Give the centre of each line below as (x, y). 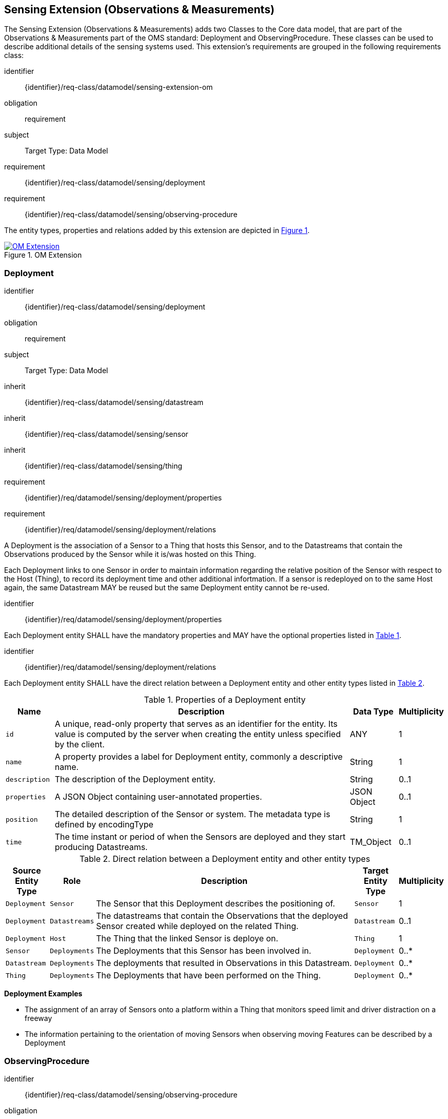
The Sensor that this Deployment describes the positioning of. (216, 904)
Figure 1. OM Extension (43, 255)
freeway (38, 1018)
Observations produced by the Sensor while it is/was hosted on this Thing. (130, 554)
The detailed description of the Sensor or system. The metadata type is (192, 814)
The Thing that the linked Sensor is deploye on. (187, 939)
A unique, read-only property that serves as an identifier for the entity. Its (196, 724)
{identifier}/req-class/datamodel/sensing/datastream (114, 402)
